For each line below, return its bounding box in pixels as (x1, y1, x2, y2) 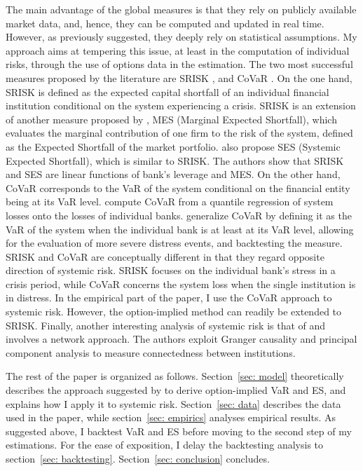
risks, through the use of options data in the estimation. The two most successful (6, 57, 353, 71)
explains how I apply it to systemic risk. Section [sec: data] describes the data (6, 396, 341, 411)
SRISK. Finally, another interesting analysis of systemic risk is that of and (6, 318, 326, 332)
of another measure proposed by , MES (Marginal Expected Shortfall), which (6, 111, 337, 126)
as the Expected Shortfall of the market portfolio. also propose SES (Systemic (6, 139, 341, 153)
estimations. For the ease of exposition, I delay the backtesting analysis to (6, 437, 324, 452)
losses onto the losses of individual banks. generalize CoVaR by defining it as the (6, 207, 352, 222)
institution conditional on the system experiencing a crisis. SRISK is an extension (6, 98, 356, 113)
